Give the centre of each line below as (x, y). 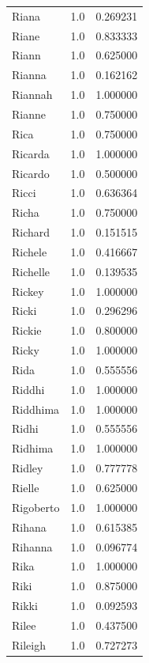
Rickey (28, 291)
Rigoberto (36, 507)
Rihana (29, 527)
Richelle (31, 271)
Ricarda (31, 153)
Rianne (29, 114)
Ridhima (33, 448)
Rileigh (29, 644)
